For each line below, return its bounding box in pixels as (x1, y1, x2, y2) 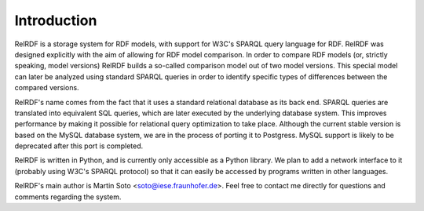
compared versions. (14, 83, 79, 93)
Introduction (14, 12, 97, 29)
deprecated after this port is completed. (14, 141, 144, 151)
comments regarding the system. (14, 192, 122, 202)
